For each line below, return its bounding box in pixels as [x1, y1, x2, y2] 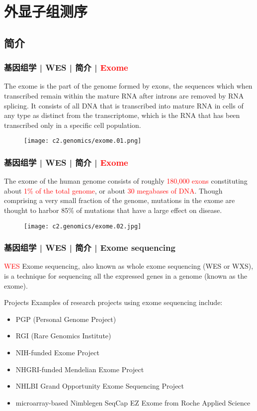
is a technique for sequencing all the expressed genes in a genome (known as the [4, 271, 248, 281]
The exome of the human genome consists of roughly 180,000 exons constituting [4, 176, 248, 186]
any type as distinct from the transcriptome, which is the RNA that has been [4, 110, 240, 120]
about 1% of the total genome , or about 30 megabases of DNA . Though [4, 185, 223, 196]
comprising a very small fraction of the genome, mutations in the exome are [4, 195, 235, 205]
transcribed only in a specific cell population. [4, 119, 141, 130]
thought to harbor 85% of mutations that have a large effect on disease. [4, 205, 222, 215]
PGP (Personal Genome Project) [15, 313, 116, 324]
